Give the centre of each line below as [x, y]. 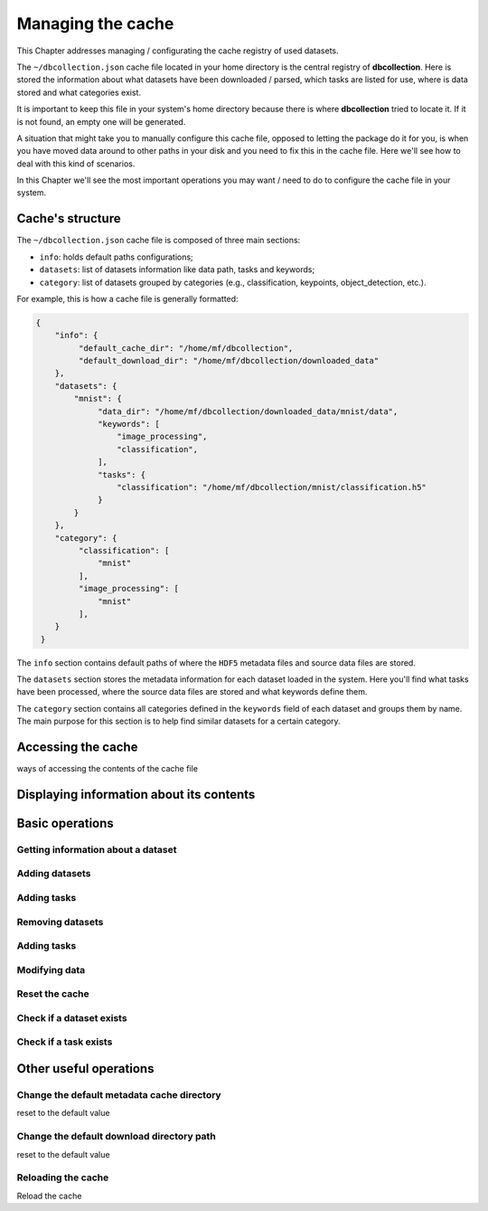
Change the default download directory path [116, 1137]
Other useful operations [85, 1069]
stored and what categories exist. [79, 92]
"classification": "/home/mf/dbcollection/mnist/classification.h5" [271, 487]
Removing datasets [60, 922]
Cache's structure [69, 218]
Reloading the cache [63, 1178]
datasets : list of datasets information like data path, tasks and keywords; [177, 270]
